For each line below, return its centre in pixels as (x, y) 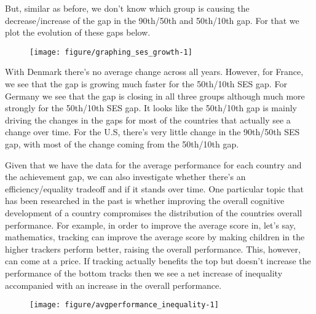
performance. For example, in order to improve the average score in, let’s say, (150, 225)
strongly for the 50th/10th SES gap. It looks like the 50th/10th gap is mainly (151, 108)
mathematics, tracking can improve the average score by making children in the (155, 237)
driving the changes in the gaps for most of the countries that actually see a (148, 120)
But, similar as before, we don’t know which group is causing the (127, 8)
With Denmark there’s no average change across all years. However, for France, (154, 72)
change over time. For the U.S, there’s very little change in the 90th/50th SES (152, 132)
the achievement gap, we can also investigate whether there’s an (125, 177)
